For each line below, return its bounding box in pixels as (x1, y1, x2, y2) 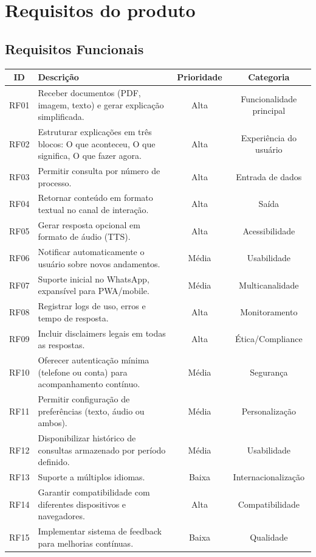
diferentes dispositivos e (38, 497, 126, 510)
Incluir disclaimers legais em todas (38, 326, 166, 339)
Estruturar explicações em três (38, 125, 152, 138)
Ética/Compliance (235, 332, 303, 345)
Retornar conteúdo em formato (38, 191, 153, 204)
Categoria (248, 71, 290, 83)
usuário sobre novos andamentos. (38, 257, 160, 270)
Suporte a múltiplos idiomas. (38, 471, 145, 483)
